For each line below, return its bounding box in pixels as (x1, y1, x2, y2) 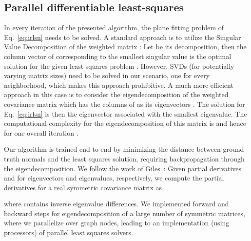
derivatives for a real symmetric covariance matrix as (4, 182, 162, 192)
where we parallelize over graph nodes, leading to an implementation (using (4, 218, 230, 228)
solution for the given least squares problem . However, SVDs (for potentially (4, 60, 234, 71)
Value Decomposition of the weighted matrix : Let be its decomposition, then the (4, 41, 247, 52)
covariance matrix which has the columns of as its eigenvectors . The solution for (4, 99, 245, 109)
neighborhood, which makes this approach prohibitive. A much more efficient (4, 80, 233, 90)
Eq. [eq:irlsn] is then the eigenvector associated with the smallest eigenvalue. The (4, 108, 247, 119)
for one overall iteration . (4, 127, 78, 138)
